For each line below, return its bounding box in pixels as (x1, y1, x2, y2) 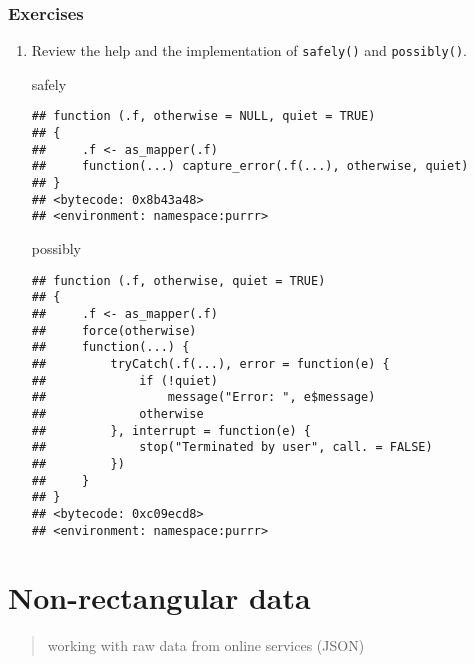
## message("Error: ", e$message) (31, 390, 376, 405)
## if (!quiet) (31, 373, 218, 388)
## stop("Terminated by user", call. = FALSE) (31, 440, 433, 455)
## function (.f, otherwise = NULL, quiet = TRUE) (31, 109, 376, 124)
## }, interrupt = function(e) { (31, 423, 311, 438)
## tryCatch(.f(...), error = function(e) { (31, 356, 390, 371)
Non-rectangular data (8, 577, 311, 618)
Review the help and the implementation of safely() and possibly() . (31, 40, 467, 61)
